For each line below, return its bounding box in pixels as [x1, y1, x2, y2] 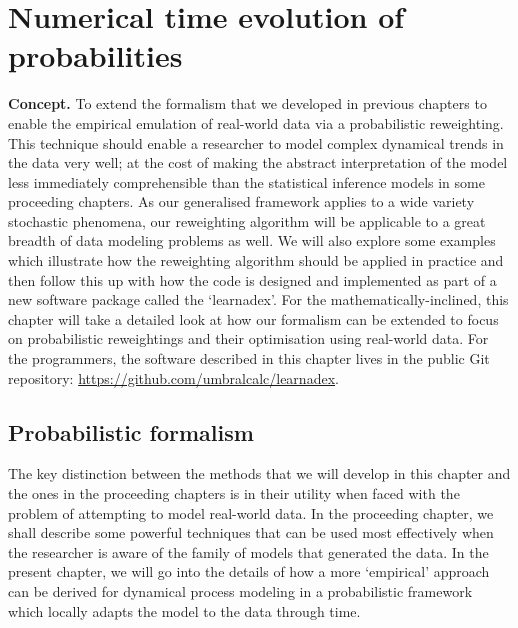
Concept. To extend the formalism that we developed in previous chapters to [8, 93, 487, 114]
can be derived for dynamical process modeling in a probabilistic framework [8, 580, 473, 601]
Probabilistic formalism [8, 416, 254, 447]
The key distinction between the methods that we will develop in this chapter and [8, 463, 511, 484]
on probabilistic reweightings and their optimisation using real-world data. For [8, 328, 489, 349]
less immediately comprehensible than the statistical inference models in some [8, 171, 485, 192]
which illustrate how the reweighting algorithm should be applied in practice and [8, 250, 504, 271]
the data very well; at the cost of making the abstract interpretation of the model [8, 152, 508, 173]
